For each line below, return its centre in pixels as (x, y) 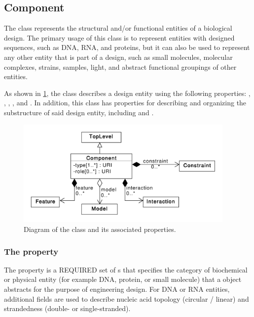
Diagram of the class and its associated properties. (100, 229)
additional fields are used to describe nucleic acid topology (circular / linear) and (127, 298)
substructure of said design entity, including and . (79, 112)
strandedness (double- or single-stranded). (67, 308)
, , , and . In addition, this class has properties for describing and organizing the (125, 103)
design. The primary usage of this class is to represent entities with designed (119, 37)
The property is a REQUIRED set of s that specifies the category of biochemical (126, 269)
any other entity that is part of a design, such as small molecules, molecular (118, 57)
